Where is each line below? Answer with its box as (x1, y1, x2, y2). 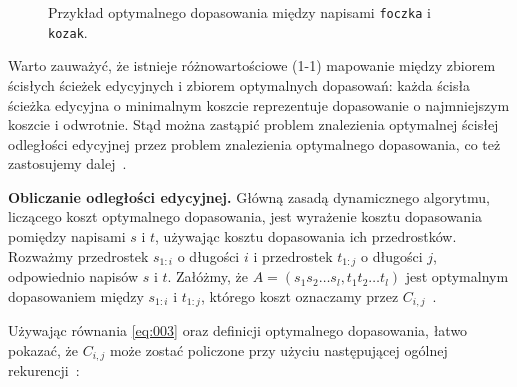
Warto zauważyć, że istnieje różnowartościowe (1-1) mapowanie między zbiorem (8, 55, 496, 76)
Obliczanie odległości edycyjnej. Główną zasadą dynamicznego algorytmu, (8, 186, 490, 207)
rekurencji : (8, 360, 80, 381)
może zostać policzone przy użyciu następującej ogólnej (109, 339, 448, 360)
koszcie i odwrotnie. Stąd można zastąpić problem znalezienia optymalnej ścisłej (8, 114, 499, 135)
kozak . (48, 21, 88, 42)
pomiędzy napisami (8, 226, 126, 247)
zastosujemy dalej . (8, 153, 127, 174)
